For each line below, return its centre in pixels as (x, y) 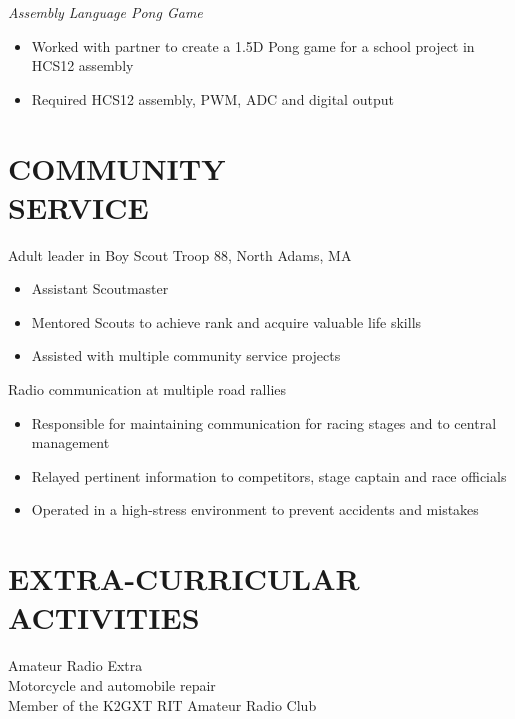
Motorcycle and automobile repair (112, 684)
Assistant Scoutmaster (100, 288)
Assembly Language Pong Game (105, 12)
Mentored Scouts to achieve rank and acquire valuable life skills (226, 321)
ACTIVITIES (104, 617)
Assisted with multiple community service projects (186, 355)
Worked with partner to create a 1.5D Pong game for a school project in (253, 45)
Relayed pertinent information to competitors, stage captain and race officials (269, 475)
